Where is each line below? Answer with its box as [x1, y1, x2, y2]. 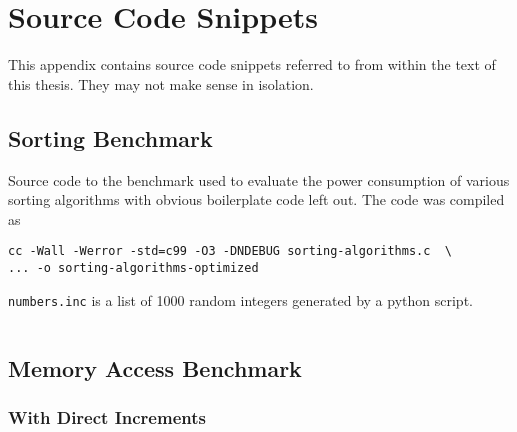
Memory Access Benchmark [8, 352, 302, 383]
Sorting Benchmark [8, 122, 213, 153]
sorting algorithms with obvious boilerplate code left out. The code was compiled [8, 189, 505, 210]
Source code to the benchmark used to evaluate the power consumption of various [8, 169, 510, 190]
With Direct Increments [8, 404, 206, 429]
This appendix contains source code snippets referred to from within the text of [8, 54, 496, 75]
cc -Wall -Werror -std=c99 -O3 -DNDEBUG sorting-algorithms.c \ [8, 244, 452, 259]
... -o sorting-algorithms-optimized [8, 260, 259, 275]
